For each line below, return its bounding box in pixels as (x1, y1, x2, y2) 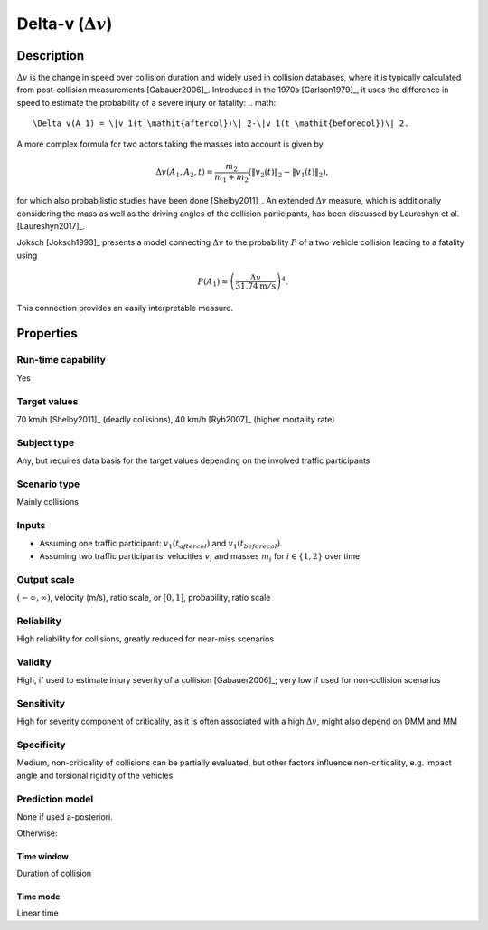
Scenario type (16, 478, 80, 490)
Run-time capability (16, 354, 106, 366)
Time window (16, 851, 70, 862)
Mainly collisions (16, 497, 79, 508)
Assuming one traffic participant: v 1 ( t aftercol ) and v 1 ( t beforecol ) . (39, 538, 283, 551)
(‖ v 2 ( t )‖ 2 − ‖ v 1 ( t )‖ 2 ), (248, 167, 329, 179)
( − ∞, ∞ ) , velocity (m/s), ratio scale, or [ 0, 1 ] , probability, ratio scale (16, 592, 271, 603)
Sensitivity (16, 697, 66, 709)
